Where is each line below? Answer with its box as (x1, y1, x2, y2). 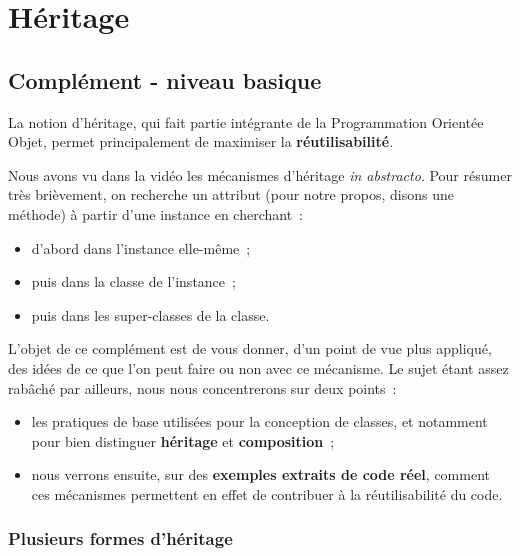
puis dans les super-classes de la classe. (31, 304, 270, 325)
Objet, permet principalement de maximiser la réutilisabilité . (8, 131, 394, 152)
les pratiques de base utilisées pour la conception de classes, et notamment (31, 411, 488, 432)
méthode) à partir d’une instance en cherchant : (8, 203, 303, 224)
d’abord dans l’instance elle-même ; (31, 237, 251, 258)
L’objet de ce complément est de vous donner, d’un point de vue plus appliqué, (8, 338, 492, 359)
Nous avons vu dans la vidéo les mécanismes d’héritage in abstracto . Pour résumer (8, 164, 512, 185)
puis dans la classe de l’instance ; (31, 271, 236, 292)
